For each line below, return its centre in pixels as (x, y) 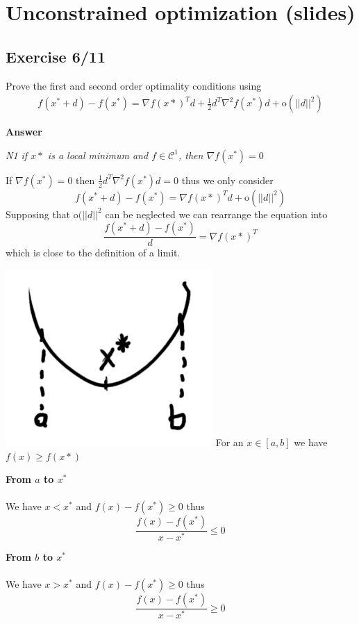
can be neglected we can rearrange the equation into (216, 214)
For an (229, 442)
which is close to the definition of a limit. (93, 253)
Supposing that (38, 214)
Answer (24, 132)
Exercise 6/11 (56, 56)
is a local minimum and (98, 155)
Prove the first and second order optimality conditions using (134, 85)
